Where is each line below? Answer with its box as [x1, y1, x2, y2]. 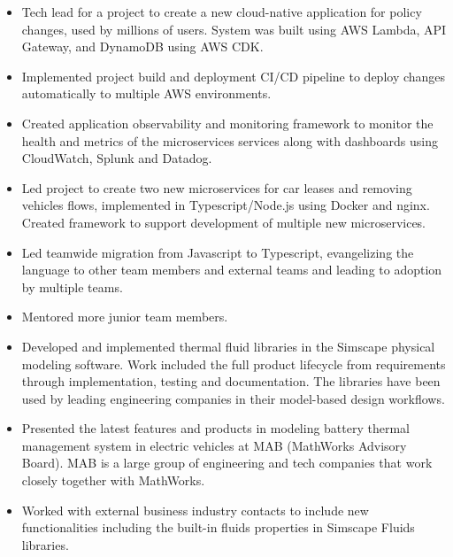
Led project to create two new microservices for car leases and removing [21, 178, 412, 197]
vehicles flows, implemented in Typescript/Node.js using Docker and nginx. [21, 196, 430, 214]
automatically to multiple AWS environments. [21, 84, 272, 103]
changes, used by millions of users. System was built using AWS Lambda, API [21, 19, 447, 38]
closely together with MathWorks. [21, 471, 205, 490]
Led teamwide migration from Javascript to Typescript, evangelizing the [21, 243, 414, 261]
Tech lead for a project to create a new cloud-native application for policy [21, 3, 422, 20]
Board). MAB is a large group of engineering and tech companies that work [21, 453, 433, 472]
